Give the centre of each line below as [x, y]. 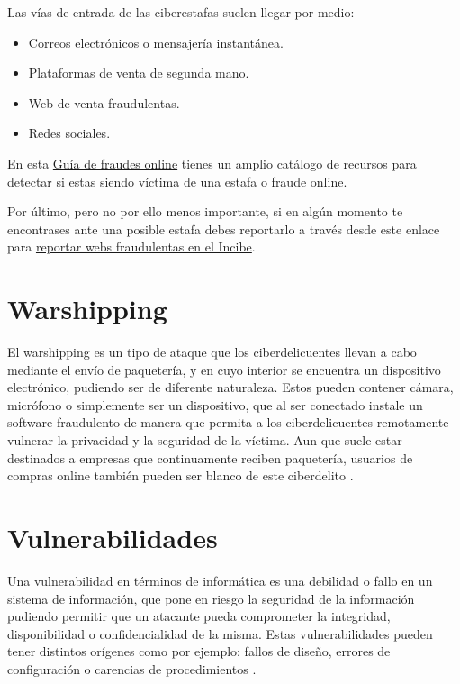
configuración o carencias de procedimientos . [132, 668]
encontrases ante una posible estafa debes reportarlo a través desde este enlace [224, 228]
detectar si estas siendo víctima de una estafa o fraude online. [177, 181]
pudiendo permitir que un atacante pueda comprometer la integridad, [199, 616]
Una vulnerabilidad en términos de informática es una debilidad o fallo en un [220, 580]
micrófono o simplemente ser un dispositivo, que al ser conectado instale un [215, 404]
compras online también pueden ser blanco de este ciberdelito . [180, 475]
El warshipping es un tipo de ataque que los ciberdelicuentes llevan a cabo [212, 352]
